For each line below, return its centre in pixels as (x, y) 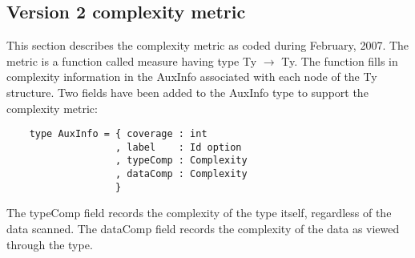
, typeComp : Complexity (181, 161)
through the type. (50, 244)
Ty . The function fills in (340, 60)
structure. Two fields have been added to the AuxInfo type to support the (187, 92)
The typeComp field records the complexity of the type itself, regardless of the (199, 213)
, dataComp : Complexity (181, 174)
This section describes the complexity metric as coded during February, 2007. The (208, 45)
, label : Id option (179, 147)
